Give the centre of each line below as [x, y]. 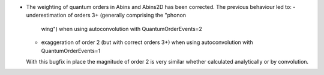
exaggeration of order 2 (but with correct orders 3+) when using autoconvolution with [147, 42]
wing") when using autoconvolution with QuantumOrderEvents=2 [121, 29]
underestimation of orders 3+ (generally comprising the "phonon [106, 15]
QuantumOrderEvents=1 [71, 51]
